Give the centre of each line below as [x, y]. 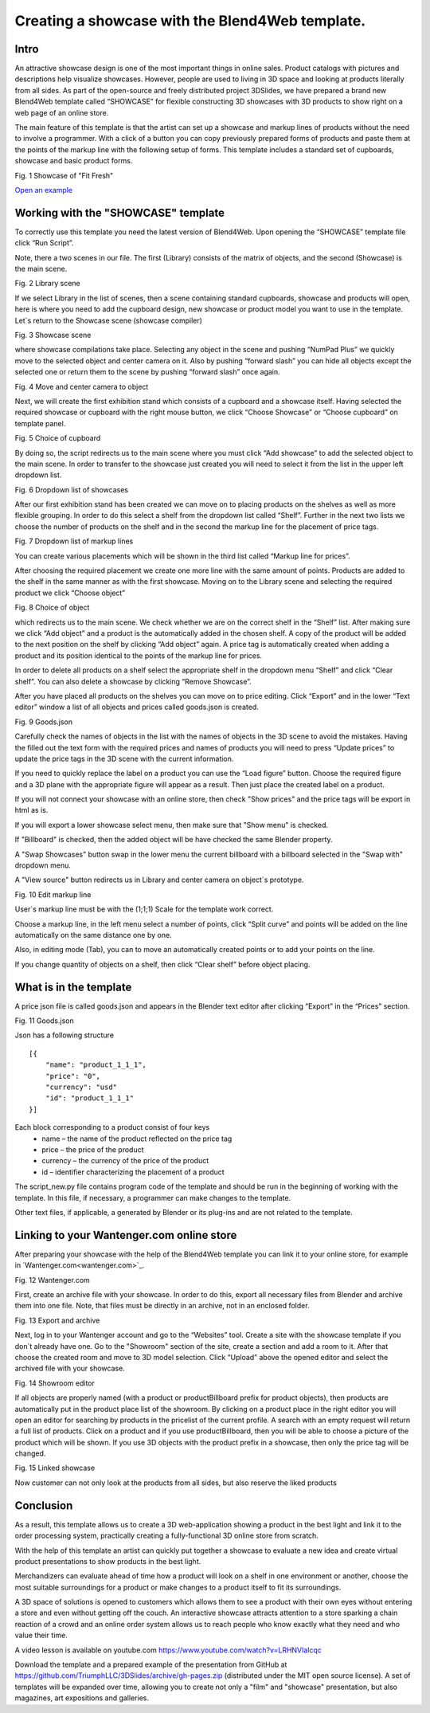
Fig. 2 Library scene [47, 284]
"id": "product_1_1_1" [90, 1098]
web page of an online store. [62, 112]
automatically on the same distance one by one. [93, 935]
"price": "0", [73, 1076]
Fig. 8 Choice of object [52, 608]
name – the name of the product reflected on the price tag [137, 1139]
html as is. [31, 810]
